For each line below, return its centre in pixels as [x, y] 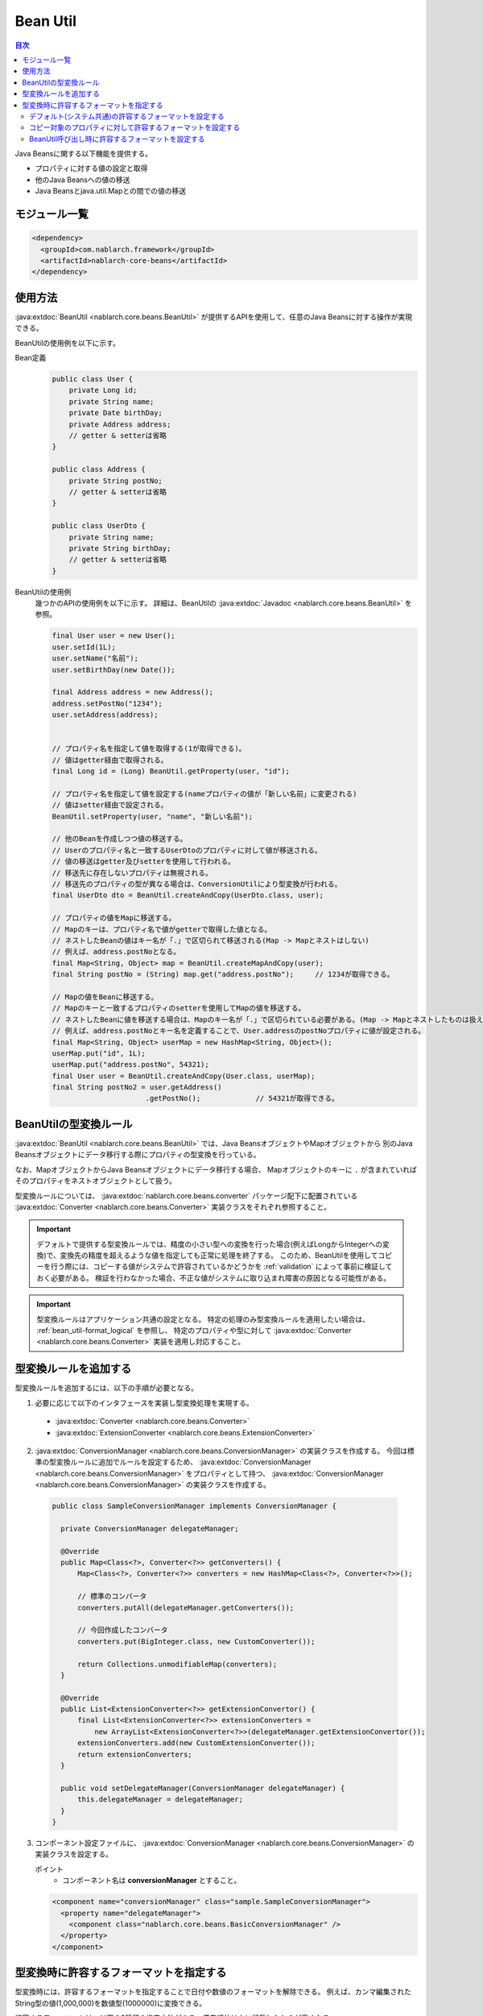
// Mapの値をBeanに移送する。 [105, 997]
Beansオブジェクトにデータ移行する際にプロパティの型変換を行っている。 [138, 1155]
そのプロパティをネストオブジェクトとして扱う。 [95, 1181]
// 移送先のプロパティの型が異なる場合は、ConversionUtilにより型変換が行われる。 [197, 884]
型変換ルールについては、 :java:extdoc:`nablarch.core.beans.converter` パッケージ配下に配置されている [186, 1195]
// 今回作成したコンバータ [123, 1630]
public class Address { [99, 469]
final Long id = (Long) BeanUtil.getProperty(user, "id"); [171, 771]
